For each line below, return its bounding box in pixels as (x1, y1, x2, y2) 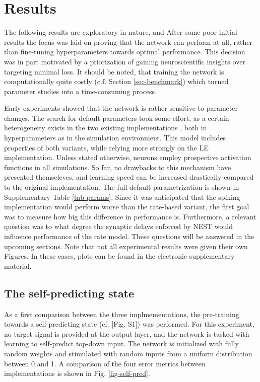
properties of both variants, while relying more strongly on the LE (4, 142, 209, 152)
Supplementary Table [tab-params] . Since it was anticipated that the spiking (4, 191, 240, 202)
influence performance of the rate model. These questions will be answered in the (4, 231, 254, 241)
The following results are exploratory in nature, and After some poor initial (4, 27, 237, 37)
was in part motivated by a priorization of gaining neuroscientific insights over (4, 56, 245, 66)
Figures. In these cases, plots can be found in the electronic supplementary (4, 251, 235, 261)
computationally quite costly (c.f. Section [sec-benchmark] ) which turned (4, 76, 229, 87)
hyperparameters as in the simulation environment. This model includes (4, 132, 226, 143)
